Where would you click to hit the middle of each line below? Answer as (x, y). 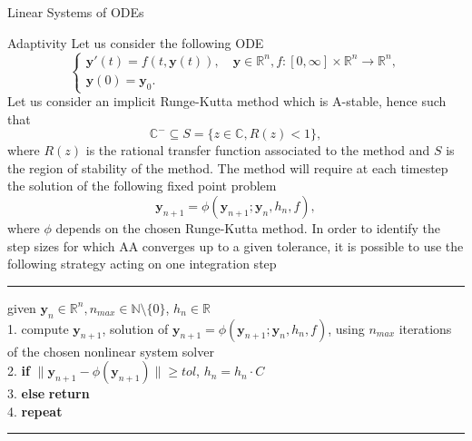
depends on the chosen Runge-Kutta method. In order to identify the (248, 228)
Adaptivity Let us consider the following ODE (136, 42)
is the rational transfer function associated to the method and (258, 150)
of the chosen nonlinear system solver (111, 351)
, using (346, 328)
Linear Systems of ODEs (76, 12)
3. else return (49, 393)
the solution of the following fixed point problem (142, 186)
